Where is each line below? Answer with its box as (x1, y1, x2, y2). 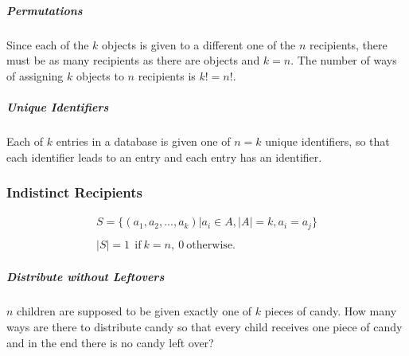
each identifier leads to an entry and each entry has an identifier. (6, 148, 322, 165)
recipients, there (310, 36, 388, 53)
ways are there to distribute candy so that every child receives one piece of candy (6, 319, 403, 335)
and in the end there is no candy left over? (6, 334, 214, 350)
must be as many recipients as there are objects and (6, 52, 260, 68)
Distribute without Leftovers (6, 268, 165, 285)
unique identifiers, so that (265, 132, 390, 149)
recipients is (138, 67, 196, 84)
